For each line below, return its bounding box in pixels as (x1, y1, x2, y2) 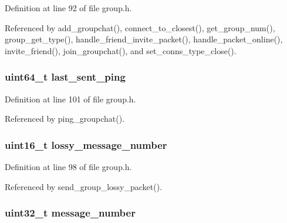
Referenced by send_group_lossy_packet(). (5, 180, 163, 192)
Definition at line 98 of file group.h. (5, 161, 132, 172)
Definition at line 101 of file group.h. (5, 92, 136, 105)
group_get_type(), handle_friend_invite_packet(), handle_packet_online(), (5, 33, 283, 45)
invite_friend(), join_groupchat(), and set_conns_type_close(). (5, 44, 237, 56)
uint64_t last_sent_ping (5, 69, 126, 84)
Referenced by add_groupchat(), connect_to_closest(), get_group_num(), (5, 21, 275, 34)
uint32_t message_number (5, 205, 136, 220)
